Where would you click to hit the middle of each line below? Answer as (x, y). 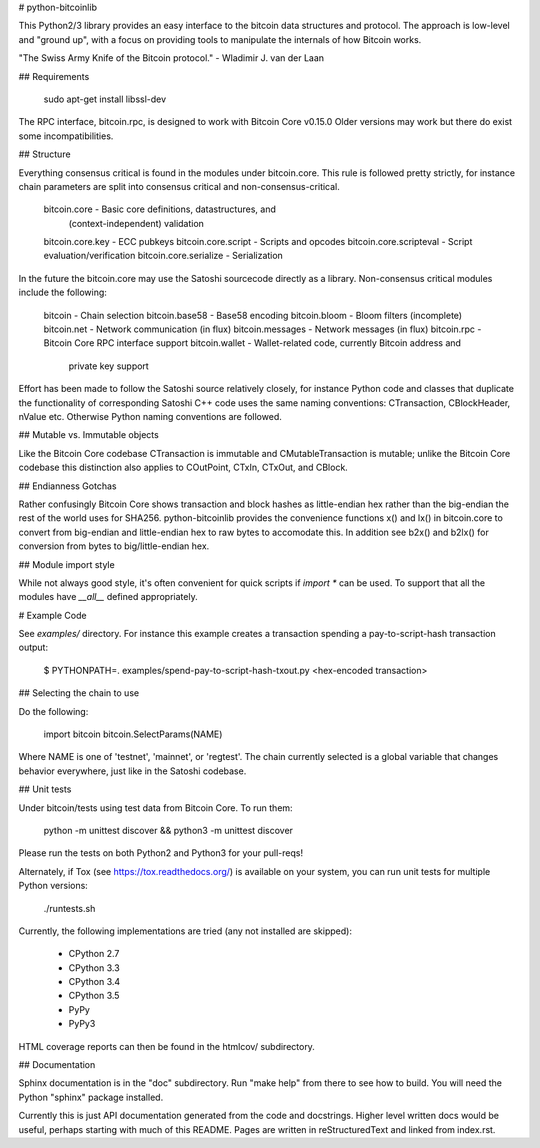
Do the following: (53, 711)
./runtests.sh (69, 908)
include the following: (62, 292)
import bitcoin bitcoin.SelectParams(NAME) (133, 734)
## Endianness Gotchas (67, 486)
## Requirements (54, 76)
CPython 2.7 (94, 954)
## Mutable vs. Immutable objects (88, 435)
